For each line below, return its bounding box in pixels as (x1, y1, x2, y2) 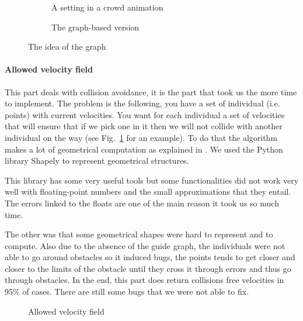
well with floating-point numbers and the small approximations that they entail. (5, 185, 291, 198)
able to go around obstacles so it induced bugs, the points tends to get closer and (5, 251, 295, 263)
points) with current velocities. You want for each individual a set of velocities (5, 108, 285, 120)
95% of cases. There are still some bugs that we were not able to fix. (5, 285, 249, 298)
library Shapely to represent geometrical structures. (5, 154, 189, 167)
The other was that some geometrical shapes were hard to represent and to (5, 228, 273, 240)
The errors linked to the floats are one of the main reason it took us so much (5, 196, 279, 209)
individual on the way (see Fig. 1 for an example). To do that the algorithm (5, 131, 278, 143)
